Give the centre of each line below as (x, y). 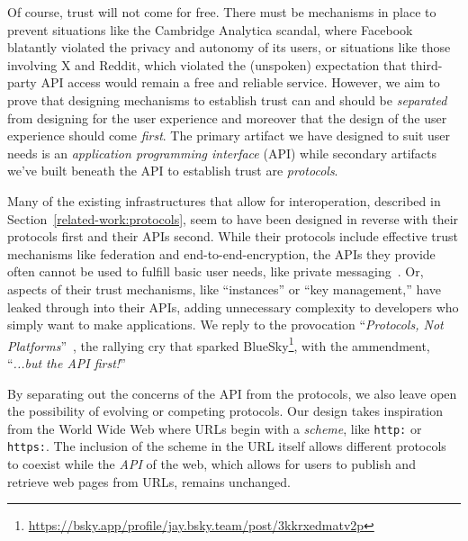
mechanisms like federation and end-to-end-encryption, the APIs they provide (221, 253)
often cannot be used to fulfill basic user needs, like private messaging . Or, (216, 271)
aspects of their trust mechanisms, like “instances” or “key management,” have (225, 289)
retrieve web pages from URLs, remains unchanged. (149, 481)
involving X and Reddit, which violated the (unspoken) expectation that (207, 64)
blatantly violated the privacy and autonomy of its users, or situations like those (229, 47)
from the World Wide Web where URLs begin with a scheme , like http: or (215, 428)
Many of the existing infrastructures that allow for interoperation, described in (224, 200)
